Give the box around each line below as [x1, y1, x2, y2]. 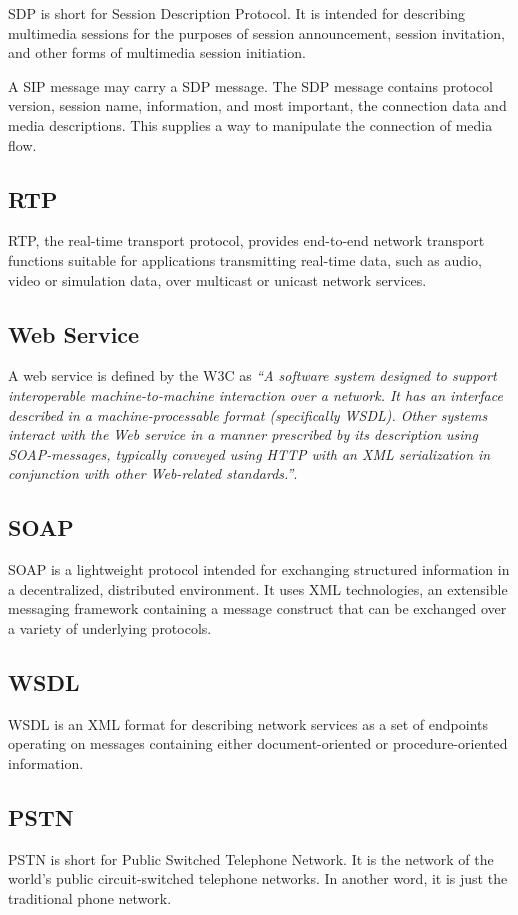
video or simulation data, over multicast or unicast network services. [8, 269, 427, 290]
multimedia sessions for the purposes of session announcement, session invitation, [8, 22, 505, 43]
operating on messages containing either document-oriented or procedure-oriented [8, 733, 508, 754]
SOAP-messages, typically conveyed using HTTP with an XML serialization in [8, 443, 491, 464]
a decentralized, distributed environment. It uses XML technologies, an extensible [8, 578, 508, 599]
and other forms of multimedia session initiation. [8, 42, 306, 63]
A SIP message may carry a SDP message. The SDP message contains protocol [8, 75, 493, 96]
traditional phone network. [8, 887, 172, 908]
